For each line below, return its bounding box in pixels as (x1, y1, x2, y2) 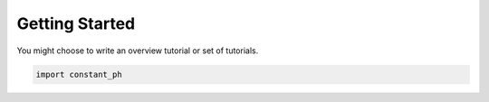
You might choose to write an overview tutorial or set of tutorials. (16, 45, 259, 56)
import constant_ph (35, 69, 122, 79)
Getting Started (16, 14, 136, 33)
